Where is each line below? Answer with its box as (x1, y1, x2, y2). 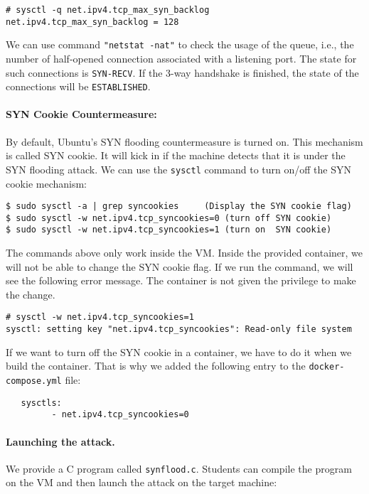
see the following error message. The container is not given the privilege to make (6, 273, 356, 288)
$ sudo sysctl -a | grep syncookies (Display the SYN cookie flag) (6, 201, 352, 212)
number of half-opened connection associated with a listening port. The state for (6, 50, 357, 65)
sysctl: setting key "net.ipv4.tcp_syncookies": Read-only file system (6, 324, 352, 335)
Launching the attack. (6, 434, 115, 449)
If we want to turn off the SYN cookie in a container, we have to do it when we (6, 344, 352, 359)
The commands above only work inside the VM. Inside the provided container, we (6, 245, 363, 260)
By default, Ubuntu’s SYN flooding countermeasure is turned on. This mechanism (6, 134, 363, 149)
